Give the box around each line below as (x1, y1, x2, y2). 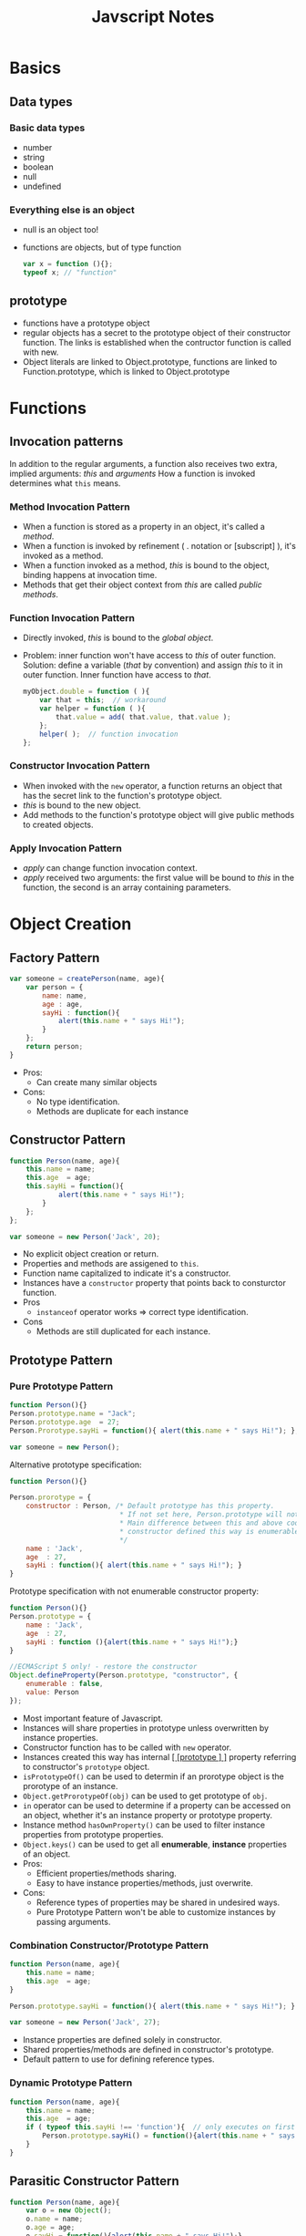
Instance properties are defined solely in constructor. (22, 2034, 222, 2045)
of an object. (22, 1848, 71, 1859)
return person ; (25, 1042, 84, 1051)
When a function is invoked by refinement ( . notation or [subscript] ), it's (22, 541, 296, 552)
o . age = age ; (25, 2223, 76, 2232)
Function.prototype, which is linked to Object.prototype (22, 366, 230, 377)
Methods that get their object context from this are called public (22, 579, 262, 590)
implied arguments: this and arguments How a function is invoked (9, 468, 256, 479)
